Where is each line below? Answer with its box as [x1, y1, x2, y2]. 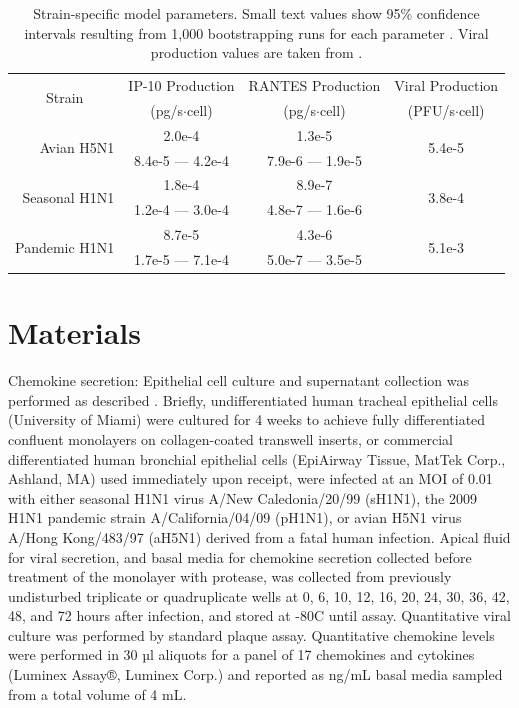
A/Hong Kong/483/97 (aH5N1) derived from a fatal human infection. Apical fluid [8, 526, 511, 547]
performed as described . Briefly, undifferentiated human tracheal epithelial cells [8, 389, 498, 410]
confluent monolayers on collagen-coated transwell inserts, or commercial [8, 428, 453, 449]
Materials [8, 312, 142, 353]
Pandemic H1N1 [15, 236, 115, 257]
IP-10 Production [128, 75, 235, 96]
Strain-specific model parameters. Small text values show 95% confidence [33, 3, 480, 23]
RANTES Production [248, 75, 381, 96]
